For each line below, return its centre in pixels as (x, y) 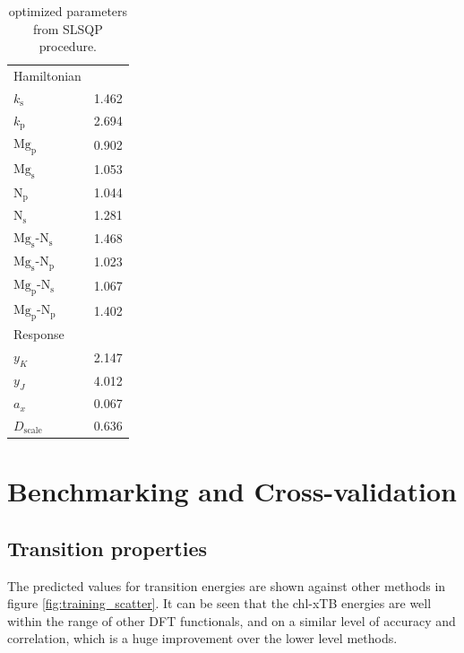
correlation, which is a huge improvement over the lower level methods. (202, 638)
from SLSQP (68, 28)
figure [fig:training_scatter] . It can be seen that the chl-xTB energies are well (219, 603)
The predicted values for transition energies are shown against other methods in (227, 585)
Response (39, 334)
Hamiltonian (47, 76)
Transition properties (107, 548)
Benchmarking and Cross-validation (232, 491)
